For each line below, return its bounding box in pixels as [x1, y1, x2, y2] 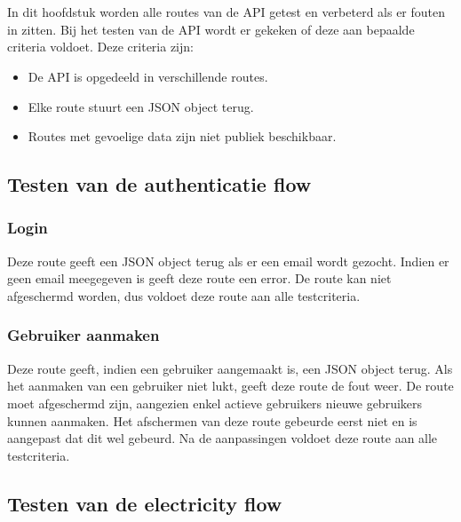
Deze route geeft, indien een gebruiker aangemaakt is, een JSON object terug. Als [7, 359, 453, 377]
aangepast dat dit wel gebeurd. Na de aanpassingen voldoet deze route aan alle [7, 429, 438, 447]
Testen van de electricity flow [7, 489, 282, 517]
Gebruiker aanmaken [7, 324, 160, 346]
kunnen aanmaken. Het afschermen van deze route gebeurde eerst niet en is [7, 411, 417, 430]
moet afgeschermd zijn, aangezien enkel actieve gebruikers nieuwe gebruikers [7, 393, 423, 412]
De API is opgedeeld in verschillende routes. [28, 67, 268, 85]
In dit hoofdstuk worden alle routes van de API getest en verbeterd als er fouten [7, 3, 446, 21]
